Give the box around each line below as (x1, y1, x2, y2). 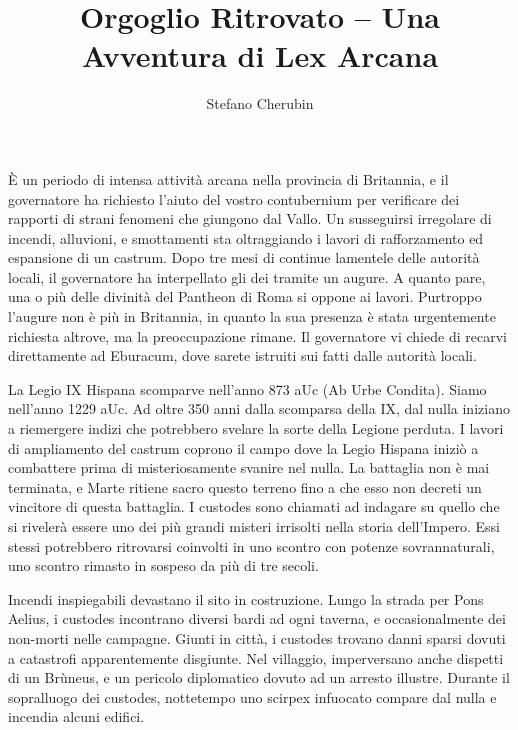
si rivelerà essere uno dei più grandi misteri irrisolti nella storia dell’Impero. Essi (8, 516, 500, 536)
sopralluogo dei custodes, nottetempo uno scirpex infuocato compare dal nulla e (8, 686, 497, 707)
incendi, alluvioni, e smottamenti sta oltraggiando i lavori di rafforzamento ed (8, 227, 484, 248)
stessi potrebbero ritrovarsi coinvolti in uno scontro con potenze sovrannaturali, (8, 535, 495, 556)
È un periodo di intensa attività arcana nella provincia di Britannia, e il (8, 168, 449, 189)
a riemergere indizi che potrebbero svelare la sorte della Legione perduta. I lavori (8, 418, 504, 439)
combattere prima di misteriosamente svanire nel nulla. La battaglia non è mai (8, 457, 490, 478)
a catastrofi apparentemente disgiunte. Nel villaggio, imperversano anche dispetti (8, 647, 504, 668)
